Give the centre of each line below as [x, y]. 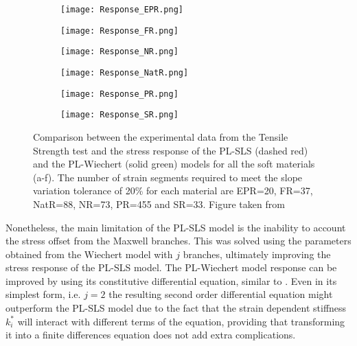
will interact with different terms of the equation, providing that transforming [181, 321]
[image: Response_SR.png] [119, 115]
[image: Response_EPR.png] [122, 10]
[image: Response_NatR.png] [125, 72]
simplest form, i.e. [43, 294]
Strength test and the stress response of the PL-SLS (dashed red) [171, 150]
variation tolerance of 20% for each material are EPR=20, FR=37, [173, 191]
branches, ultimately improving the [257, 254]
